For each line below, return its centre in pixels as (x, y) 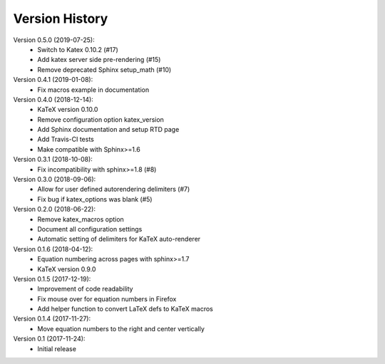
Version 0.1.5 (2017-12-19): (52, 279)
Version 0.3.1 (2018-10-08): (53, 160)
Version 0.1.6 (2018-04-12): (53, 249)
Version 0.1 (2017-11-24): (49, 339)
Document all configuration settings (90, 229)
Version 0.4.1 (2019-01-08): (53, 80)
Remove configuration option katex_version (101, 119)
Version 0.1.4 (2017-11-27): (52, 319)
